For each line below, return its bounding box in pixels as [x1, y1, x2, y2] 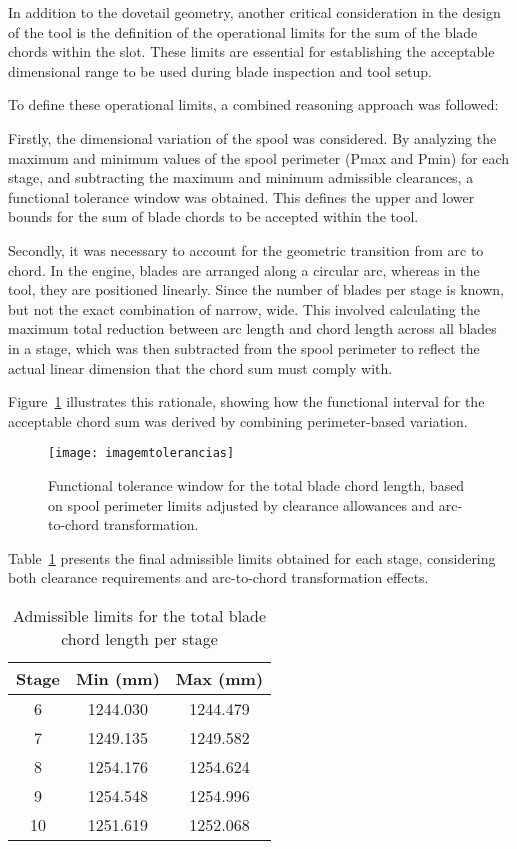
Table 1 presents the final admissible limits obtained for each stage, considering [8, 547, 496, 568]
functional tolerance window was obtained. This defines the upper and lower [8, 186, 475, 207]
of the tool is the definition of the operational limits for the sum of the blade [8, 21, 478, 42]
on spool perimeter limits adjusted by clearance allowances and [48, 494, 435, 515]
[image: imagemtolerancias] [48, 446, 235, 461]
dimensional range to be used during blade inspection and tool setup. [8, 60, 432, 81]
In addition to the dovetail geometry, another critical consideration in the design [8, 2, 501, 22]
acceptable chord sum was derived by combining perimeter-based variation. [8, 410, 468, 431]
